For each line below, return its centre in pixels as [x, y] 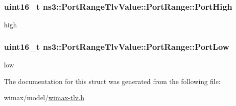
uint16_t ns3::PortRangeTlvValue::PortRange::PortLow [117, 46]
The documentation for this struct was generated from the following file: [112, 81]
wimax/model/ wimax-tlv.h [44, 97]
